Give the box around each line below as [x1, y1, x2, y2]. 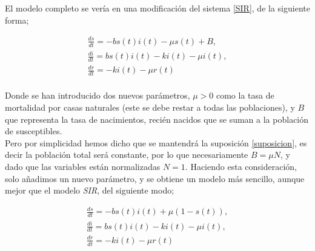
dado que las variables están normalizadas [5, 160, 161, 172]
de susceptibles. [5, 125, 62, 137]
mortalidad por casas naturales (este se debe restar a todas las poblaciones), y [5, 100, 295, 113]
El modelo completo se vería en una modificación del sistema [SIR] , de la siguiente [5, 2, 310, 14]
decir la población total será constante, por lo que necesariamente [5, 148, 248, 161]
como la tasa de [216, 89, 274, 102]
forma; [5, 13, 29, 26]
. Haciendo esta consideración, [185, 160, 297, 172]
